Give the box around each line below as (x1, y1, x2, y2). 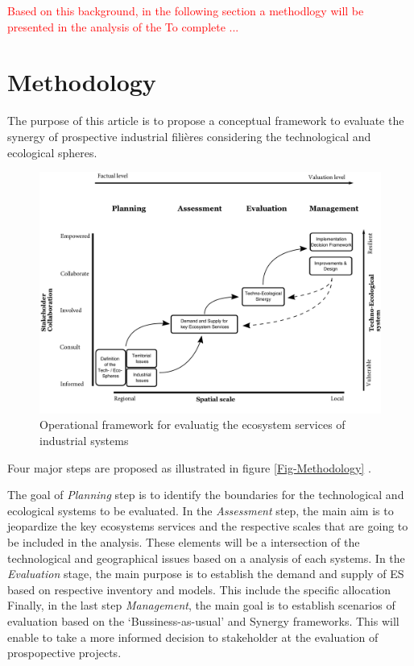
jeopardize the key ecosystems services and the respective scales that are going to (7, 518, 408, 535)
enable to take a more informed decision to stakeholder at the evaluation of (7, 628, 379, 645)
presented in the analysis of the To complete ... (7, 18, 239, 35)
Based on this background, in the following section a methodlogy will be (7, 2, 364, 19)
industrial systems (39, 432, 129, 449)
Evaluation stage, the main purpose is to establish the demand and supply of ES (7, 565, 404, 582)
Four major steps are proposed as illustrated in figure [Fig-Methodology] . (7, 459, 371, 476)
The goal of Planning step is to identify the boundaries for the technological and (7, 486, 404, 503)
